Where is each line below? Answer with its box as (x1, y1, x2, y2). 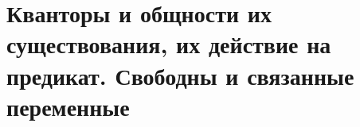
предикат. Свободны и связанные (6, 59, 354, 91)
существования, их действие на (6, 28, 331, 60)
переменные (6, 90, 130, 122)
